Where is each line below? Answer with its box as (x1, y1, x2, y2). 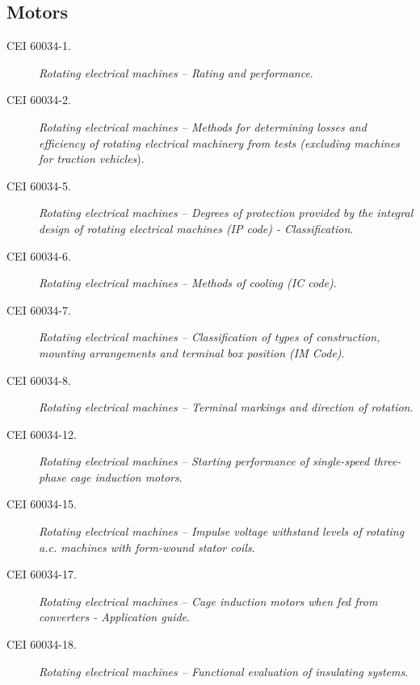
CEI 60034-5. (6, 177, 71, 194)
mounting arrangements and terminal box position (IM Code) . (39, 344, 345, 361)
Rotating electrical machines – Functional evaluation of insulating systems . (39, 662, 409, 679)
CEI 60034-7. (6, 301, 71, 318)
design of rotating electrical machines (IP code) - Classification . (39, 219, 354, 236)
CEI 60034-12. (6, 425, 77, 442)
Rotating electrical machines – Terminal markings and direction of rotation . (39, 399, 414, 416)
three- (373, 453, 401, 470)
